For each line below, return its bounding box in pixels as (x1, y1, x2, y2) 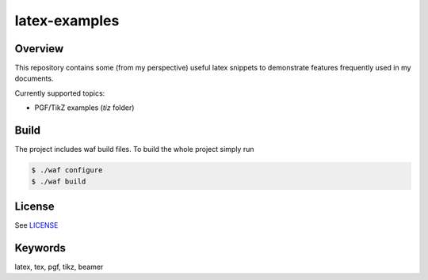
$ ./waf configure (31, 166, 103, 175)
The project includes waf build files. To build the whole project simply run (14, 145, 254, 154)
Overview (14, 42, 64, 55)
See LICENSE (14, 221, 59, 230)
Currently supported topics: (14, 88, 105, 98)
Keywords (14, 241, 67, 255)
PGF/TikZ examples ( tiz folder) (34, 103, 135, 112)
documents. (14, 74, 54, 83)
